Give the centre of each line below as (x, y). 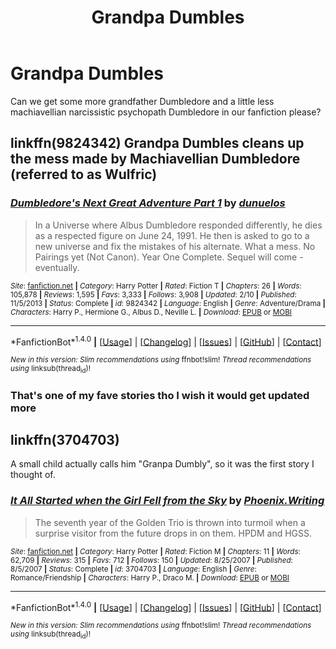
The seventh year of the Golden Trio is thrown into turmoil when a (170, 522)
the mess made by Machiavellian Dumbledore (155, 159)
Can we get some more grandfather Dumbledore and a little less (142, 101)
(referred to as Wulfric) (84, 174)
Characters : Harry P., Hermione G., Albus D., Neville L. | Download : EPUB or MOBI (151, 312)
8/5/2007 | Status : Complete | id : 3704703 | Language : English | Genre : (133, 569)
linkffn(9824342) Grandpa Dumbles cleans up (157, 143)
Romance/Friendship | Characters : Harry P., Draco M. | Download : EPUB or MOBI (150, 577)
